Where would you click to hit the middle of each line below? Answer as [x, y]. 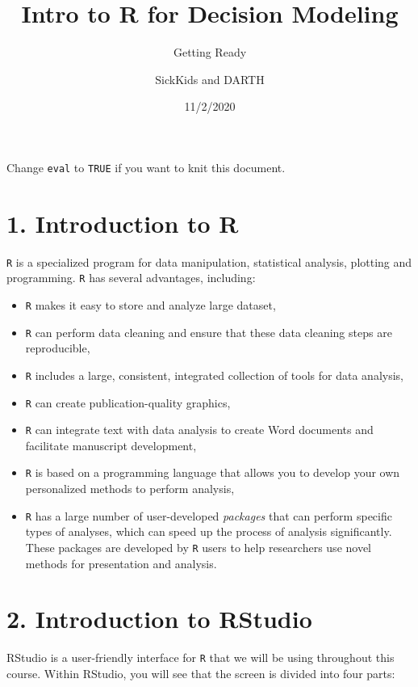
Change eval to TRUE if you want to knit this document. [146, 167]
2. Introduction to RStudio [159, 619]
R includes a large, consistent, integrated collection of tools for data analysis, [214, 375]
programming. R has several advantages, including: [131, 278]
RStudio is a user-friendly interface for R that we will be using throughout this [201, 657]
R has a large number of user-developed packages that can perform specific [209, 515]
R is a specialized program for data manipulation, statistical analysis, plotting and [209, 261]
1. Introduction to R [123, 223]
